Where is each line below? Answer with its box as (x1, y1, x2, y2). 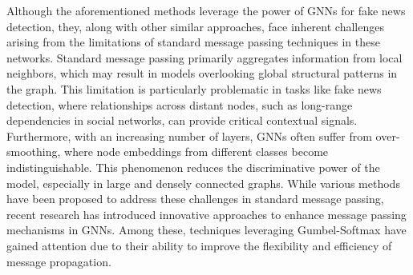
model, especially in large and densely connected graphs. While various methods (6, 174, 400, 191)
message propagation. (6, 253, 111, 269)
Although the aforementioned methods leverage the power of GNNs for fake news (6, 2, 406, 18)
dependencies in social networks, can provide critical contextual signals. (6, 112, 358, 129)
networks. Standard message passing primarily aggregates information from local (6, 49, 403, 66)
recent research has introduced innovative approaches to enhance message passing (6, 205, 407, 222)
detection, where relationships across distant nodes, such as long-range (6, 96, 353, 113)
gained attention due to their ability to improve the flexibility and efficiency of (6, 237, 392, 253)
